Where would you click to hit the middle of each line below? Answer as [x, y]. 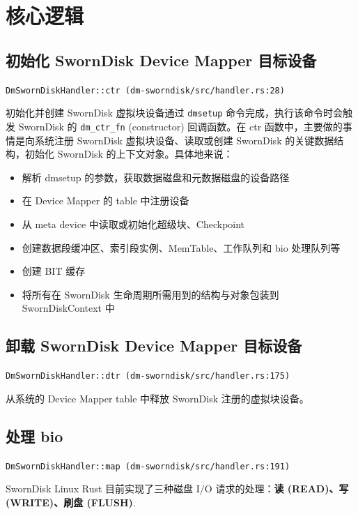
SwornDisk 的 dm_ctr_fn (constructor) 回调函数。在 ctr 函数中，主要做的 [180, 126]
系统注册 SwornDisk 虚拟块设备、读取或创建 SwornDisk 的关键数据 [184, 140]
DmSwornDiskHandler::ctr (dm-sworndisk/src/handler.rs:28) [145, 90]
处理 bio [34, 436]
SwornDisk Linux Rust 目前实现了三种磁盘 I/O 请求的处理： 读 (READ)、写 [177, 489]
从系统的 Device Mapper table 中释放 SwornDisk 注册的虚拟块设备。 [157, 398]
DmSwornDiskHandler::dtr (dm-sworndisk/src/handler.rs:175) [148, 376]
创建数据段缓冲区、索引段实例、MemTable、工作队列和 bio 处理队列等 [181, 247]
